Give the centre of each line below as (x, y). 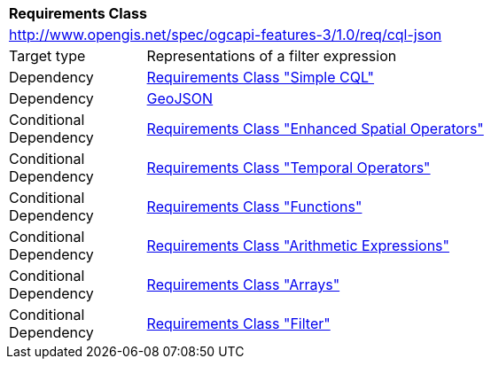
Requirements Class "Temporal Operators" (288, 167)
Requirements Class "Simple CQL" (261, 77)
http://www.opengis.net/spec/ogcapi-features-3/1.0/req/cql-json (226, 35)
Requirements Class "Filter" (238, 323)
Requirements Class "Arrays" (243, 284)
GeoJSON (180, 98)
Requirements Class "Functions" (254, 206)
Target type (47, 56)
